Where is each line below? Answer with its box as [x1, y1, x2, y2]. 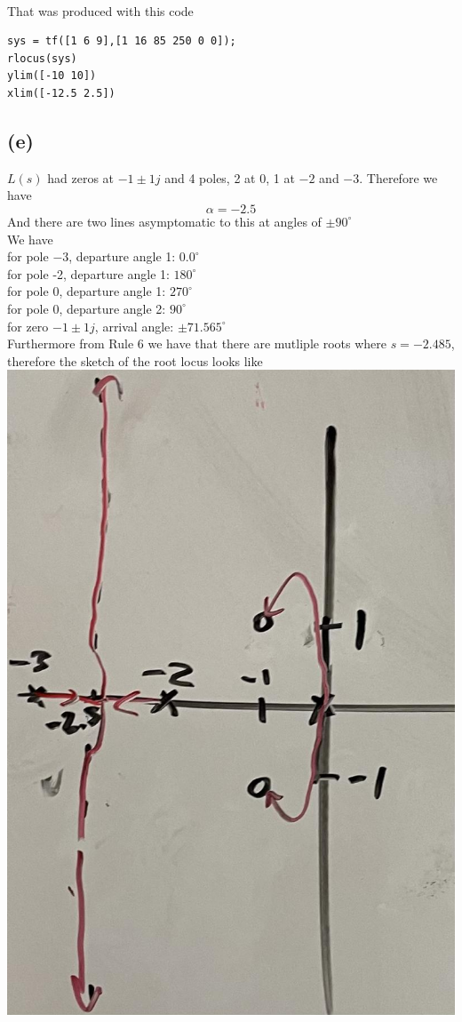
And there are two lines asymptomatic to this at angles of [7, 212, 322, 230]
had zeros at [47, 168, 115, 187]
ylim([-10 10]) [7, 69, 97, 83]
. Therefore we [359, 168, 438, 187]
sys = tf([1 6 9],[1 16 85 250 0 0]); [7, 35, 236, 48]
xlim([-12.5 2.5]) [7, 86, 115, 100]
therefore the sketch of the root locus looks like [7, 351, 263, 370]
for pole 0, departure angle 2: [7, 299, 166, 317]
